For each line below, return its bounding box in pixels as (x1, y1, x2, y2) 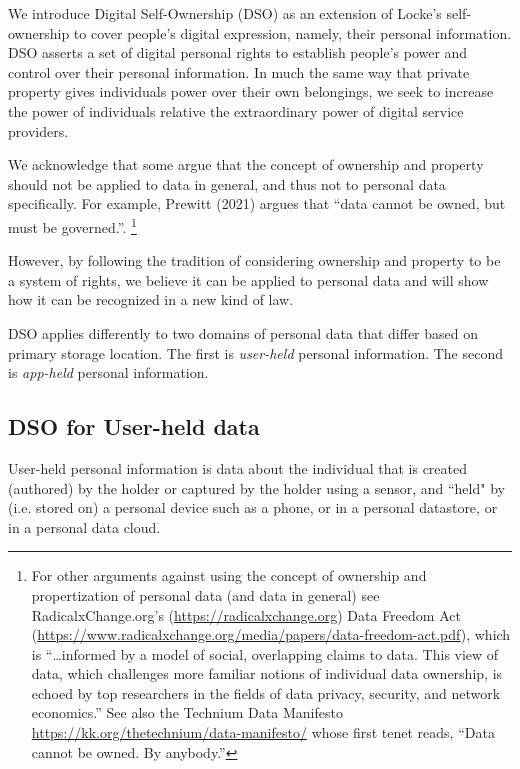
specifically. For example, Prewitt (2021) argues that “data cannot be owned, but (8, 193, 506, 214)
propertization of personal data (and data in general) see (31, 584, 380, 605)
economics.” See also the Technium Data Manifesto (31, 702, 343, 723)
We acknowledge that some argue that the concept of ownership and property (8, 154, 484, 175)
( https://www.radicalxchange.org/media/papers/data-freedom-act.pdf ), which (31, 624, 511, 645)
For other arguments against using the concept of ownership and (31, 565, 427, 586)
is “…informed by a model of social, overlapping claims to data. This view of (31, 643, 499, 664)
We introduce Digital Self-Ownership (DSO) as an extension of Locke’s (8, 3, 442, 23)
